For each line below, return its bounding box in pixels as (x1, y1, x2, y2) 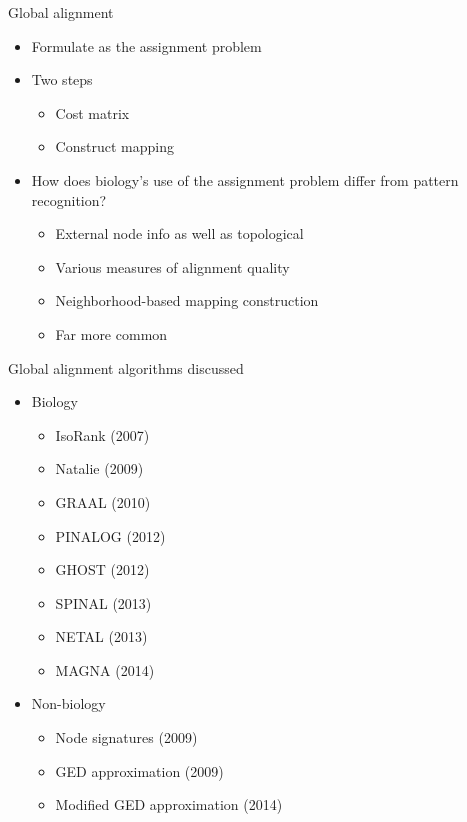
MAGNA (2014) (55, 659, 155, 680)
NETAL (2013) (55, 626, 148, 647)
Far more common (55, 323, 168, 344)
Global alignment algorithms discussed (8, 357, 244, 378)
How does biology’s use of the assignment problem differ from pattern (31, 169, 459, 190)
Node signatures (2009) (55, 727, 198, 748)
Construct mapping (55, 136, 174, 157)
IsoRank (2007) (55, 424, 150, 445)
